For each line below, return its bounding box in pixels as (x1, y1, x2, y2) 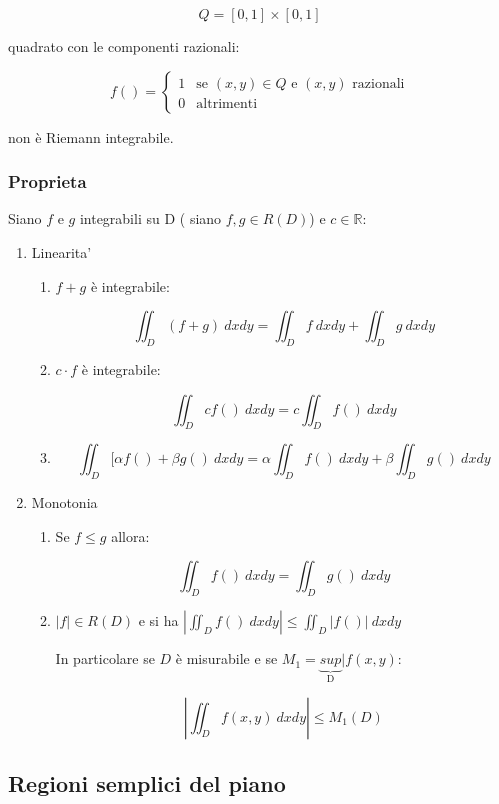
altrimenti (196, 96, 258, 111)
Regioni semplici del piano (8, 767, 286, 798)
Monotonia (31, 492, 98, 513)
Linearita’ (31, 242, 92, 262)
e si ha (138, 610, 179, 631)
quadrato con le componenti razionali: (8, 36, 240, 56)
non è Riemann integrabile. (8, 126, 174, 147)
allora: (111, 525, 150, 546)
